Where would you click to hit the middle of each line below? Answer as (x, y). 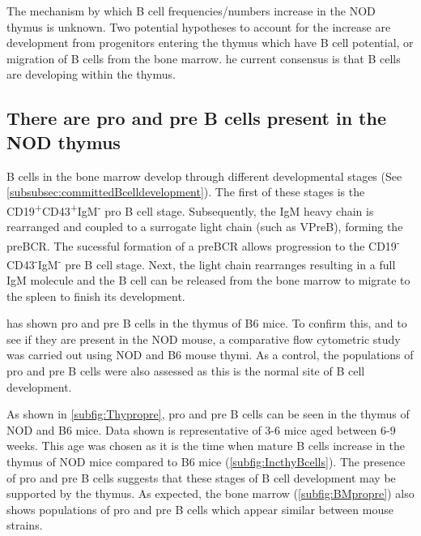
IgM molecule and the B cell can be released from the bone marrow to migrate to (208, 280)
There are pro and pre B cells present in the (196, 118)
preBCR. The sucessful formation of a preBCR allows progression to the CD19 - (203, 244)
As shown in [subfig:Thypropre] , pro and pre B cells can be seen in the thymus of (208, 414)
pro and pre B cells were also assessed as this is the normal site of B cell (186, 371)
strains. (25, 525)
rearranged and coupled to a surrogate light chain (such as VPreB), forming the (205, 226)
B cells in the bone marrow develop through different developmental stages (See (204, 176)
